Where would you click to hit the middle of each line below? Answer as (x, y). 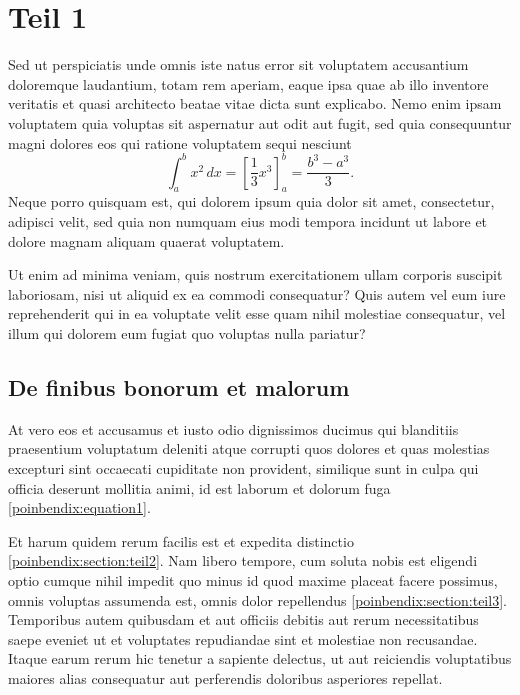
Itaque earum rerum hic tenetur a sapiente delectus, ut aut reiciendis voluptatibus (260, 658)
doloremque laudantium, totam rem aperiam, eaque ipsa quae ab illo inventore (248, 83)
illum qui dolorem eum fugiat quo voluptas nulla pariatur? (187, 332)
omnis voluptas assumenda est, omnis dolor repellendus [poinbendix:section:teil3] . (257, 599)
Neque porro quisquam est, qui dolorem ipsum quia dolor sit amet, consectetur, (251, 201)
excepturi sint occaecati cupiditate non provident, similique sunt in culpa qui (243, 467)
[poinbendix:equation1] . (79, 507)
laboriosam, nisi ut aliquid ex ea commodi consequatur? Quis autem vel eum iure (257, 293)
